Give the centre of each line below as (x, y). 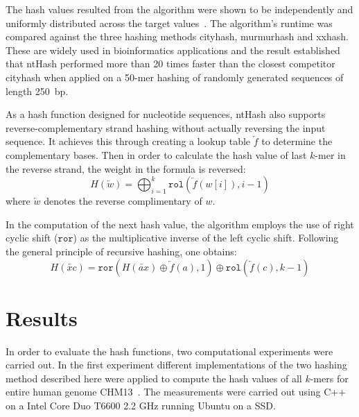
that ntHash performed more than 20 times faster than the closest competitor (170, 63)
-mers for (329, 378)
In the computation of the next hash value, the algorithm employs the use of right (180, 224)
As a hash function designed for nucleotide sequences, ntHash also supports (166, 114)
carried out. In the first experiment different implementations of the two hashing (176, 365)
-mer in (330, 154)
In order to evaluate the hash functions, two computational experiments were (169, 351)
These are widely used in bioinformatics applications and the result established (173, 50)
